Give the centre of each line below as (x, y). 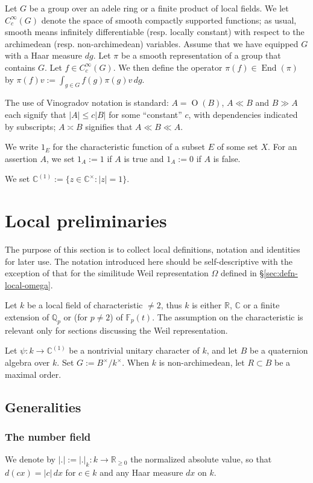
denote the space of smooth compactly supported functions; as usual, (169, 20)
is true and (144, 158)
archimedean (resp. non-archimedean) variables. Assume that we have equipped (152, 43)
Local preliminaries (86, 220)
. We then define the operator (168, 67)
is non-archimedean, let (202, 362)
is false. (227, 158)
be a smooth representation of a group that (201, 55)
